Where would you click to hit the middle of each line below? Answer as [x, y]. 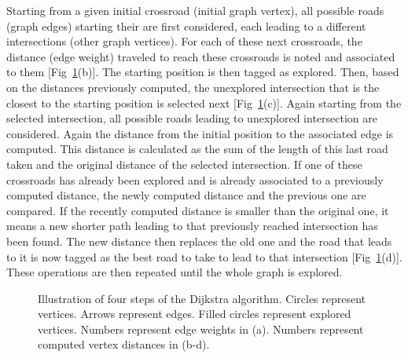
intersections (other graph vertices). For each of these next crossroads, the [184, 41]
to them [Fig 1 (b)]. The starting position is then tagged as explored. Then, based [203, 72]
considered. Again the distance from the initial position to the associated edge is [200, 133]
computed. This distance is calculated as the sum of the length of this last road [197, 149]
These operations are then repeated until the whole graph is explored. [175, 272]
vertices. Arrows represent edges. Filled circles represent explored [195, 314]
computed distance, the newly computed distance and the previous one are [186, 195]
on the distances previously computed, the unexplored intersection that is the [193, 87]
